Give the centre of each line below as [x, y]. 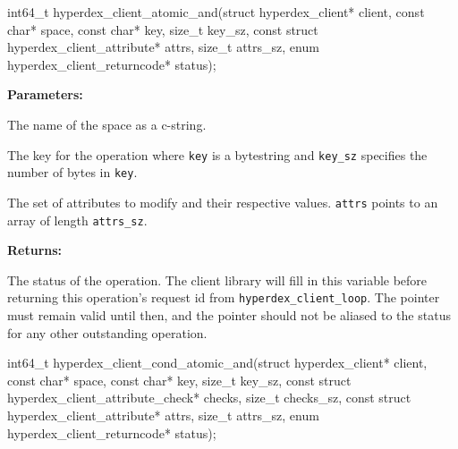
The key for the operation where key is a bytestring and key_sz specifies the [217, 154]
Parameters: [45, 94]
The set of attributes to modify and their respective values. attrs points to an [223, 202]
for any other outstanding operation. [107, 332]
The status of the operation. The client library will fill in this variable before [217, 280]
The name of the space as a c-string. [107, 124]
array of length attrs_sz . [77, 220]
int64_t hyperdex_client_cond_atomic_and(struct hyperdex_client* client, [217, 363]
